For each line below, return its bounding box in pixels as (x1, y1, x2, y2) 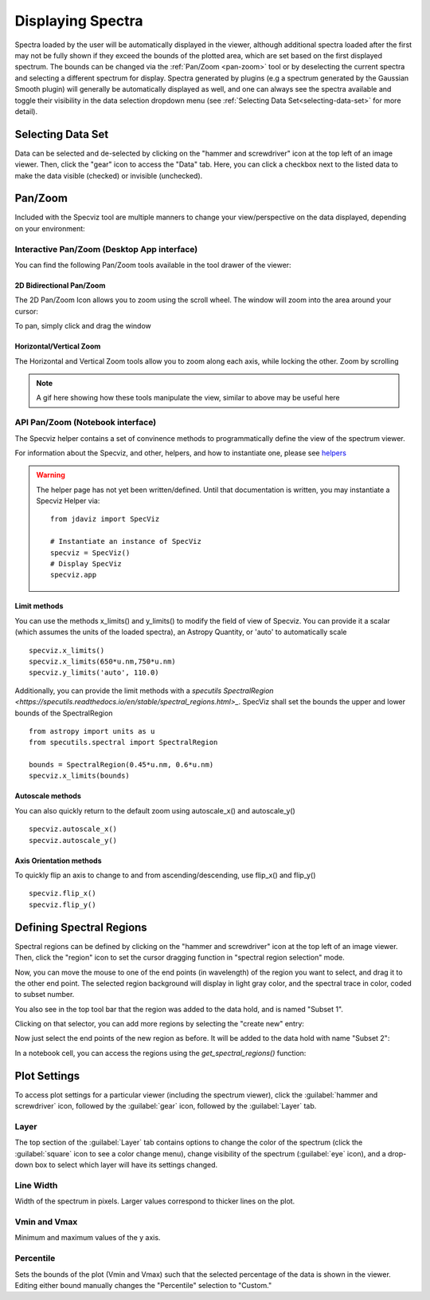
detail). (14, 106, 38, 116)
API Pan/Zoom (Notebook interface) (14, 417, 157, 428)
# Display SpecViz (50, 559, 123, 569)
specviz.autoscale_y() (29, 836, 118, 845)
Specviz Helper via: (36, 496, 100, 506)
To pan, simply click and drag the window (14, 321, 151, 331)
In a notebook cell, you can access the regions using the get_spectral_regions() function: (14, 1048, 307, 1058)
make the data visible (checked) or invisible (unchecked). (14, 171, 203, 180)
